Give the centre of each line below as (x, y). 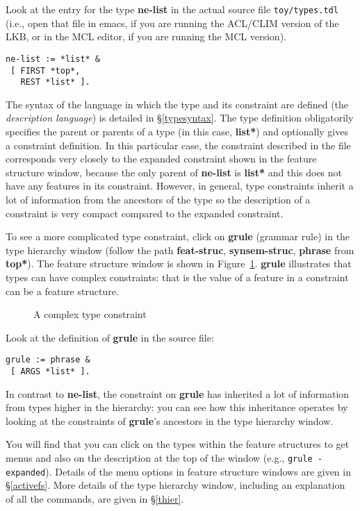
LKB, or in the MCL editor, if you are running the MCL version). (146, 36)
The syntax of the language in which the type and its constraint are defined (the (177, 104)
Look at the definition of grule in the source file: (110, 337)
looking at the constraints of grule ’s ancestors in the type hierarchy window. (170, 420)
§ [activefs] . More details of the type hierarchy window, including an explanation (175, 485)
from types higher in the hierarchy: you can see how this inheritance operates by (177, 407)
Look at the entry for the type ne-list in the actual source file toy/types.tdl (172, 9)
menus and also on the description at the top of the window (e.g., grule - (164, 458)
